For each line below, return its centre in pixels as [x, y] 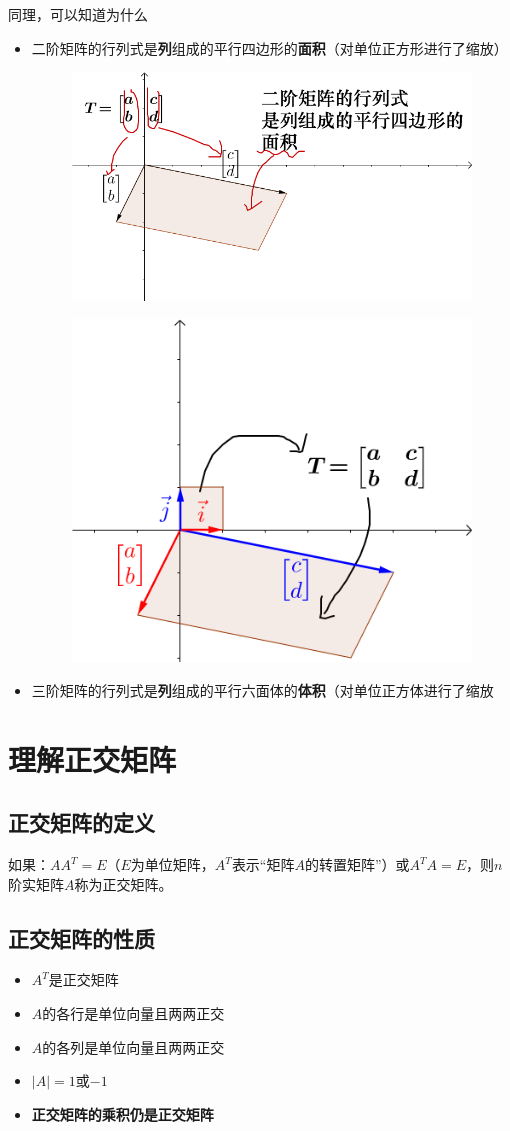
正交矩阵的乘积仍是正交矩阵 [122, 1113]
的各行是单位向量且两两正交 [133, 1013]
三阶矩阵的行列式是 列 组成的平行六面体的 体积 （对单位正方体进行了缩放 [262, 689]
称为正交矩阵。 [123, 883]
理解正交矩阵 [92, 758]
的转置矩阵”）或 [357, 864]
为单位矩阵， [172, 864]
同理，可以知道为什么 [78, 14]
